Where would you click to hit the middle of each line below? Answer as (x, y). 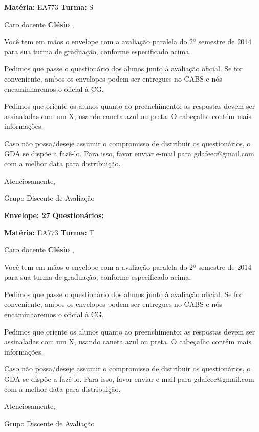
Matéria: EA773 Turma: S (49, 7)
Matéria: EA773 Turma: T (49, 232)
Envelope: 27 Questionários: (54, 215)
